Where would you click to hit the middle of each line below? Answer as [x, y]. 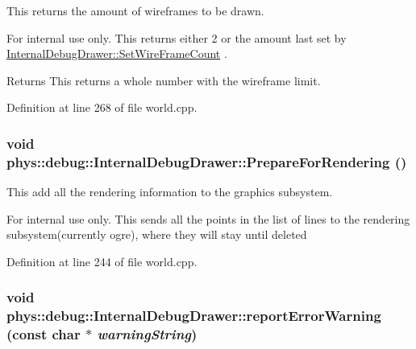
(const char [44, 334]
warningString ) [147, 334]
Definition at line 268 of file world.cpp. [102, 107]
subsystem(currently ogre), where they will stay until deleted [157, 234]
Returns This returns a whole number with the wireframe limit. [164, 80]
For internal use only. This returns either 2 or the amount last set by [177, 37]
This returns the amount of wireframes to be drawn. [135, 10]
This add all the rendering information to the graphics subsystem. [170, 192]
